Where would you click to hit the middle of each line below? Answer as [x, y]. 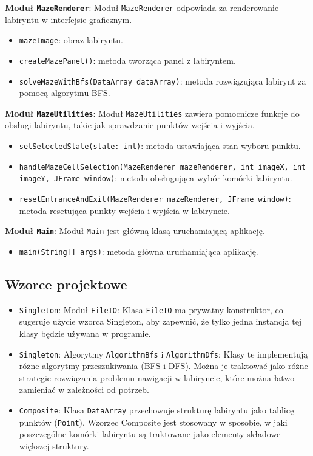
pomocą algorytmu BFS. [65, 93]
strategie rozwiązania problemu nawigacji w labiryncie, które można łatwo [157, 377]
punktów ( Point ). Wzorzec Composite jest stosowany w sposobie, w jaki [153, 422]
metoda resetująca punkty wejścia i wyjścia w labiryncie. [124, 210]
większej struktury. [54, 445]
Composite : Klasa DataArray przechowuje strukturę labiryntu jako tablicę [156, 410]
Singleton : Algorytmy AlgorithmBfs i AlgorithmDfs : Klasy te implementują [163, 354]
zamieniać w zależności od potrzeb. [84, 389]
